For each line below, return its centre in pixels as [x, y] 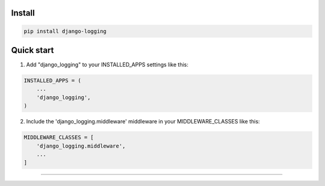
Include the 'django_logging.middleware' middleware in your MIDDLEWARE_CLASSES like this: [143, 122]
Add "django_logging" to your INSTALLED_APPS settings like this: [107, 65]
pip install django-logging [65, 31]
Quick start [32, 50]
